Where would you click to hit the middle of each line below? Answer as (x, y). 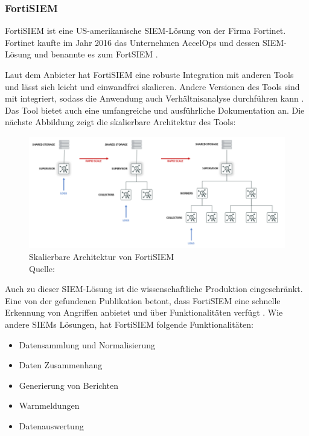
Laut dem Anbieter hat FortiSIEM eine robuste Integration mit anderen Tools (149, 74)
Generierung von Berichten (68, 385)
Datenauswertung (51, 425)
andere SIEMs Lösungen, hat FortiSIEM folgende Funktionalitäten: (129, 324)
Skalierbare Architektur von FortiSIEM (102, 256)
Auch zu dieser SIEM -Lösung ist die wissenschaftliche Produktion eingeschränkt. (154, 289)
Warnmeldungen (49, 405)
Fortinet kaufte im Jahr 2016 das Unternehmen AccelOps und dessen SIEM (145, 42)
